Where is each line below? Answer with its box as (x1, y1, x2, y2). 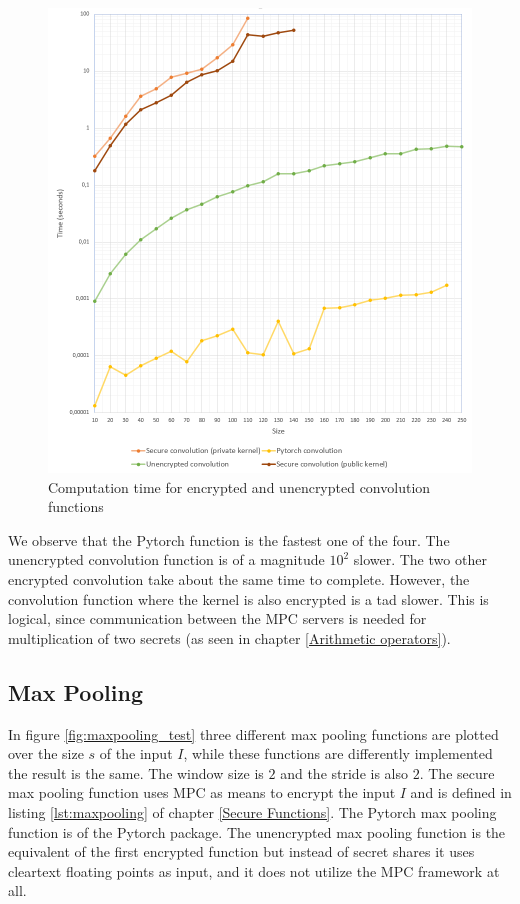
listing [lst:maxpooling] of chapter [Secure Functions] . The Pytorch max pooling (8, 801, 497, 822)
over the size (8, 743, 84, 764)
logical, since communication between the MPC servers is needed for (8, 608, 427, 629)
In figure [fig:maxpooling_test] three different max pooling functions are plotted (8, 723, 499, 744)
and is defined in (410, 782, 512, 803)
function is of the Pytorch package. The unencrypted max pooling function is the (8, 821, 506, 842)
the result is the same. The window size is (8, 762, 264, 783)
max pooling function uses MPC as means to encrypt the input (8, 782, 396, 803)
